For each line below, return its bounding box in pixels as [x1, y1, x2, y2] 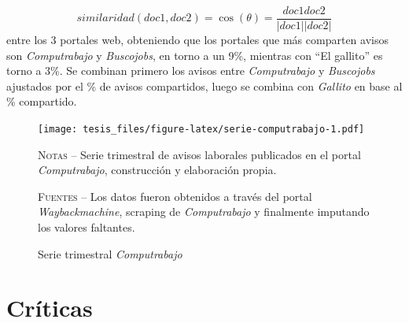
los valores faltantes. [38, 219, 135, 236]
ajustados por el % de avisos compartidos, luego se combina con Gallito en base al [6, 77, 403, 94]
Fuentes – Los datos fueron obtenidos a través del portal [38, 187, 312, 204]
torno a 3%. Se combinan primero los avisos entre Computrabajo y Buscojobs [6, 62, 375, 79]
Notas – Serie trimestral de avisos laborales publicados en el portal [38, 146, 361, 162]
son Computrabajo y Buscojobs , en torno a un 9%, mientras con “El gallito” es [6, 46, 383, 63]
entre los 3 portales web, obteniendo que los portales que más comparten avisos [6, 32, 389, 48]
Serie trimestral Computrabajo [38, 245, 182, 262]
